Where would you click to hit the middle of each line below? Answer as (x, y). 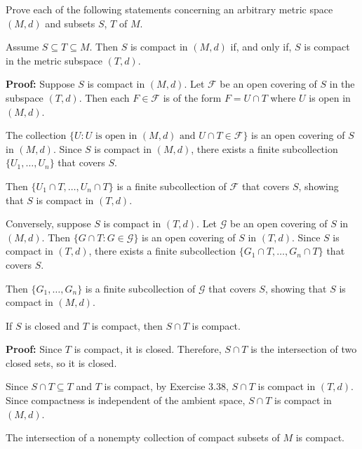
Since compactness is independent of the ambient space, (126, 400)
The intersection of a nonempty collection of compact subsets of (143, 437)
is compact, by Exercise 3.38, (166, 386)
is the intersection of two (304, 349)
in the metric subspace (54, 60)
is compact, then (127, 325)
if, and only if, (261, 47)
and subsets (70, 23)
